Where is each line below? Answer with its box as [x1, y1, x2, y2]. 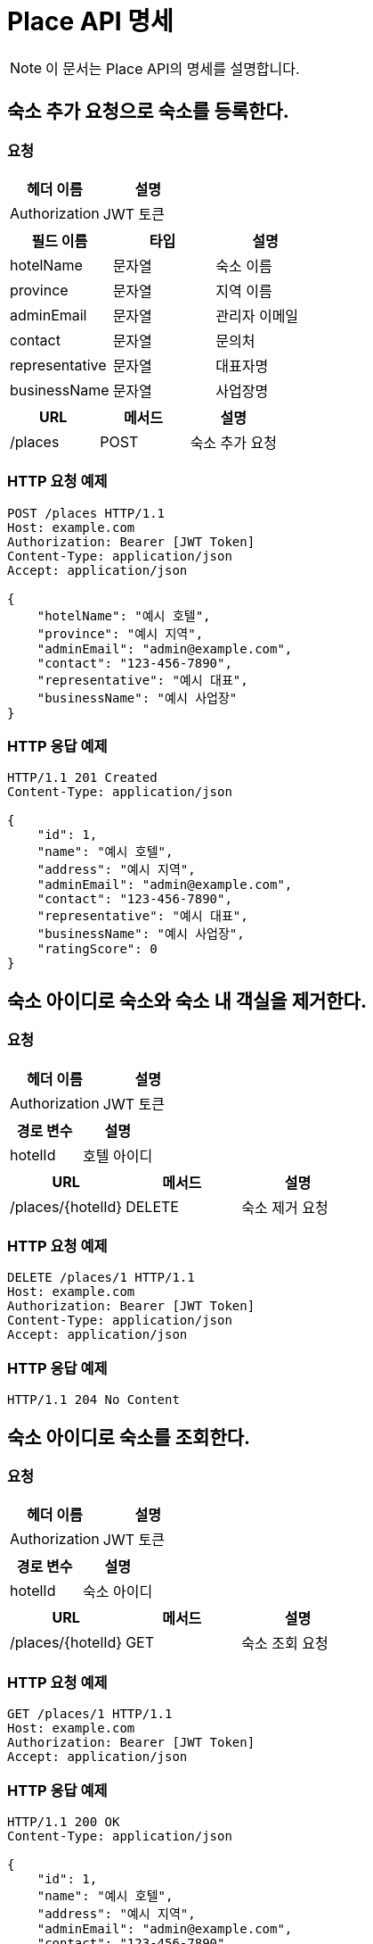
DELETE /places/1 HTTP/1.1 [7, 1270, 195, 1285]
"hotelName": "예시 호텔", [36, 608, 211, 623]
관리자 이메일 [215, 306, 299, 325]
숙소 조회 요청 [241, 1634, 328, 1653]
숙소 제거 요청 [241, 1198, 328, 1217]
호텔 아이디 [83, 1146, 153, 1165]
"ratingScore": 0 [36, 942, 158, 957]
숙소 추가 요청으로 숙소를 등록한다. [7, 100, 289, 123]
